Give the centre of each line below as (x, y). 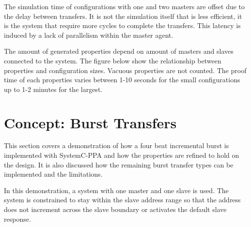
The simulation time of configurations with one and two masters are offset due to (125, 6)
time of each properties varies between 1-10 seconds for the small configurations (122, 80)
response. (17, 219)
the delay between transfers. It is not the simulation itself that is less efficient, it (123, 16)
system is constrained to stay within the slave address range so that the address (122, 200)
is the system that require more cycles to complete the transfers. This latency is (122, 25)
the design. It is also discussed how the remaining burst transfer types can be (119, 164)
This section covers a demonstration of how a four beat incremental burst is (117, 145)
